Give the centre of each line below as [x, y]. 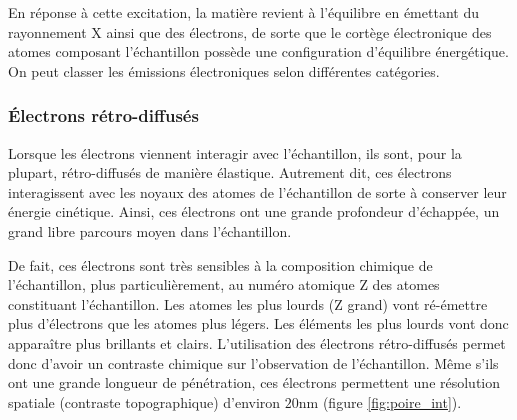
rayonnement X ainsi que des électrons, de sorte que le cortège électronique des [250, 31]
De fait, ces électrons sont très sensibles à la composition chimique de [220, 264]
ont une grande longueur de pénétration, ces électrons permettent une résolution [254, 382]
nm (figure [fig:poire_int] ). [380, 401]
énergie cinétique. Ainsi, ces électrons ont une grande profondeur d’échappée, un [254, 211]
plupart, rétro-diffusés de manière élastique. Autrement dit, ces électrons [230, 172]
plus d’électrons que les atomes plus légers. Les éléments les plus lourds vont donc [258, 323]
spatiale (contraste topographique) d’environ [144, 401]
